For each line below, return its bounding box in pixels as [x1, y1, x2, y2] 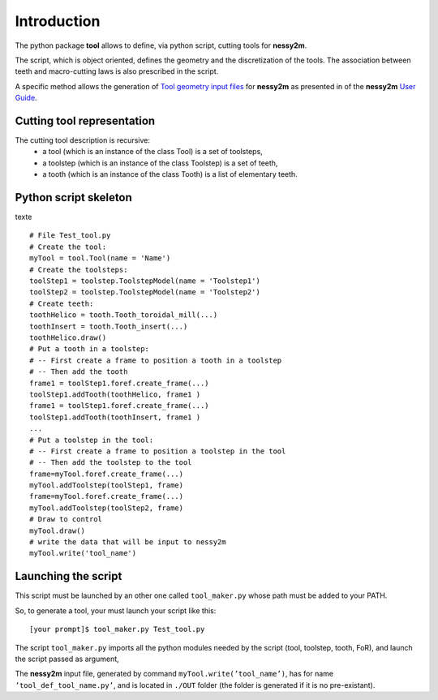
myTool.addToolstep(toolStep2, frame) [29, 503, 184, 513]
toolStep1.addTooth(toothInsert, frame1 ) [29, 412, 201, 422]
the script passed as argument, [15, 654, 119, 663]
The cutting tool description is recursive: [15, 135, 150, 145]
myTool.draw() [29, 526, 85, 535]
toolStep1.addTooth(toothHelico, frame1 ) [29, 389, 201, 399]
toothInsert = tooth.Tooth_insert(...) [29, 321, 188, 331]
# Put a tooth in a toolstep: [29, 345, 150, 354]
